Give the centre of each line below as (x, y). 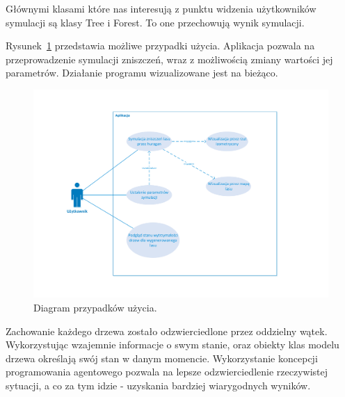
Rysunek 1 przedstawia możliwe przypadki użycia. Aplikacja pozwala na (160, 46)
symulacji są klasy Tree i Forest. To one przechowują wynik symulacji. (155, 22)
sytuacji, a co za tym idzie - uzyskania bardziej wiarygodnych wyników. (158, 385)
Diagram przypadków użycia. (95, 307)
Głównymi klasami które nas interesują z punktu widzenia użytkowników (161, 8)
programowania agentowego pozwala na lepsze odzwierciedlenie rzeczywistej (167, 372)
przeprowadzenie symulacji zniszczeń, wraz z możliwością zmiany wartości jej (169, 59)
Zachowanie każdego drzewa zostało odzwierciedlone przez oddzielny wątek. (167, 331)
